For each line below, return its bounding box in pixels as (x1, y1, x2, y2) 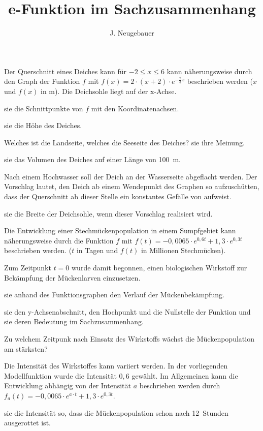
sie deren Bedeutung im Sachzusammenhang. (4, 316, 144, 327)
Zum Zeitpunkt (4, 262, 51, 273)
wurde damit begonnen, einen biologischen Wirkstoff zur (72, 262, 247, 273)
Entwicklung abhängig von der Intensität (4, 380, 131, 391)
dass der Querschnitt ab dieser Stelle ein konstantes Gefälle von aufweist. (4, 191, 232, 202)
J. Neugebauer (110, 27, 154, 38)
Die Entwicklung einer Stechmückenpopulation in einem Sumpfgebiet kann (4, 225, 236, 236)
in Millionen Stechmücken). (141, 245, 226, 256)
